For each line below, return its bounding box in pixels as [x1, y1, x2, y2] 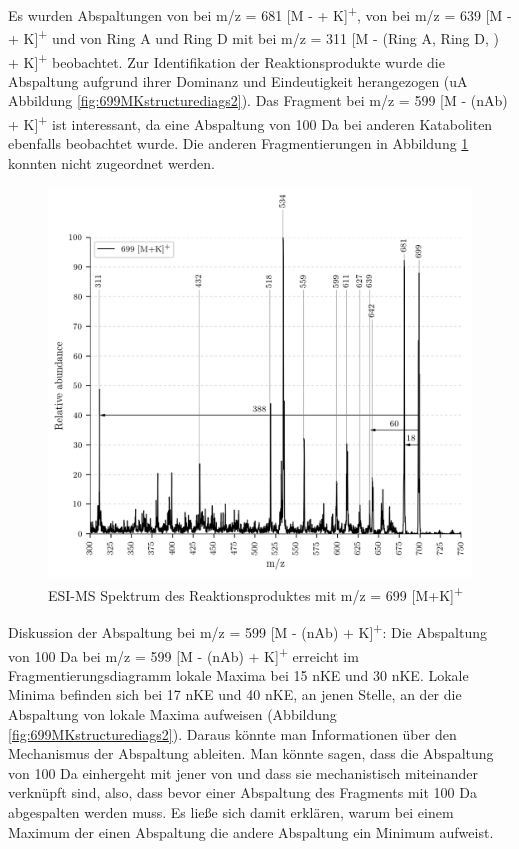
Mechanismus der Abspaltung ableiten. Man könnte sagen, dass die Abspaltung [8, 743, 494, 764]
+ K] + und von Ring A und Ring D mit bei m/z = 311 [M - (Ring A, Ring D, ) [8, 25, 499, 48]
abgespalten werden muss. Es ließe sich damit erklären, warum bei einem [8, 801, 454, 822]
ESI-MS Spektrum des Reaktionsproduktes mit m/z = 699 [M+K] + [48, 582, 464, 605]
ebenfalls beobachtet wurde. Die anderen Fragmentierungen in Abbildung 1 [8, 133, 469, 154]
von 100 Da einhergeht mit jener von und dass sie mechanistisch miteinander [8, 762, 479, 783]
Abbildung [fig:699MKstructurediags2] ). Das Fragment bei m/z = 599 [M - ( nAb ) [8, 90, 508, 111]
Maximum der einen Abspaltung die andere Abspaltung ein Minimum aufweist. [8, 821, 494, 842]
